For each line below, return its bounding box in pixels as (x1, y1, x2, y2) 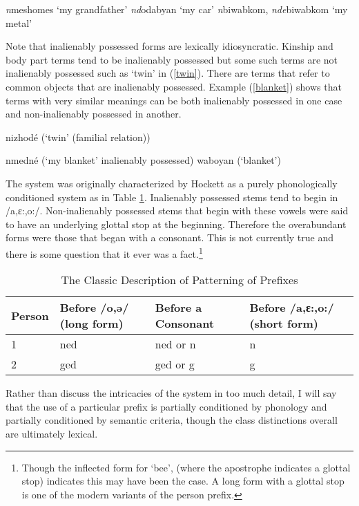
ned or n (155, 336, 196, 353)
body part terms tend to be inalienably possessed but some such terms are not (6, 52, 338, 66)
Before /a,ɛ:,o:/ (249, 299, 334, 316)
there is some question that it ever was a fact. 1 (6, 244, 203, 261)
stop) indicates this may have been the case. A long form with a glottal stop (21, 474, 345, 488)
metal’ (6, 15, 32, 30)
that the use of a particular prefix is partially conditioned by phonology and (6, 399, 327, 413)
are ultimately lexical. (6, 426, 98, 440)
